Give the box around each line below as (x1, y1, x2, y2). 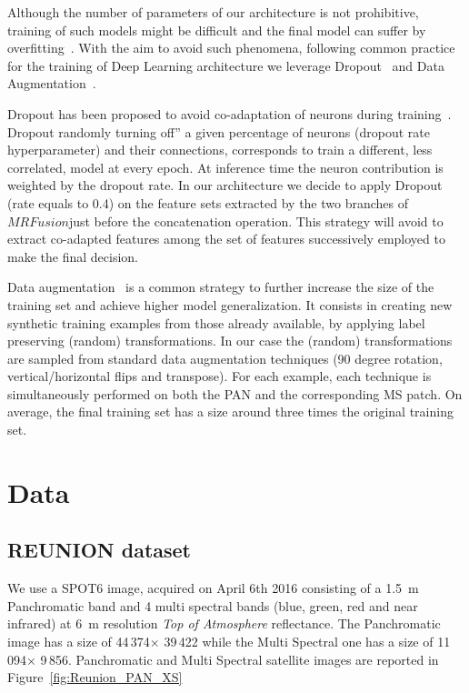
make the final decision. (7, 246, 138, 266)
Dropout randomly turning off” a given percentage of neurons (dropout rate (7, 122, 430, 141)
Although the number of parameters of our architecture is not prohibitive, (7, 3, 419, 21)
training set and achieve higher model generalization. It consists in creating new (7, 295, 453, 314)
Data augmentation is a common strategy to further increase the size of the (7, 277, 434, 296)
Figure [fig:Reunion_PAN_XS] (7, 668, 183, 687)
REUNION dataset (7, 536, 191, 564)
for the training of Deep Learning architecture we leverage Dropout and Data (7, 55, 444, 75)
